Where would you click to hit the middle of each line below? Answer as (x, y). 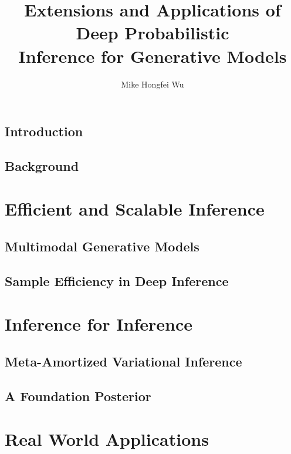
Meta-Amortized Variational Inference (123, 361)
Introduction (44, 131)
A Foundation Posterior (78, 396)
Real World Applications (107, 439)
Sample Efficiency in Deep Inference (117, 280)
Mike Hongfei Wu (153, 84)
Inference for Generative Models (153, 56)
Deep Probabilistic (153, 33)
